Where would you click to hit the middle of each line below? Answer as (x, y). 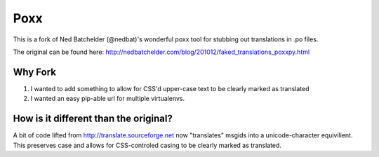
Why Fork (34, 72)
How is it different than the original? (93, 119)
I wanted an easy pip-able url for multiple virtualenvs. (108, 99)
